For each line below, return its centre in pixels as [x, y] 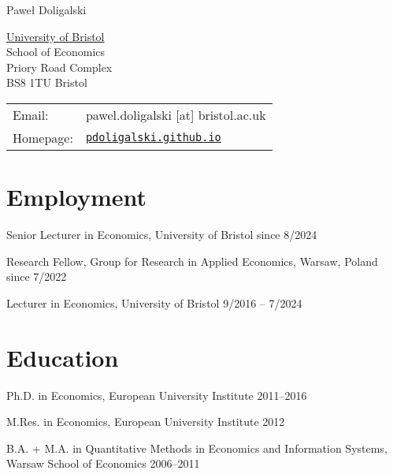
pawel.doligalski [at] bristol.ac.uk [176, 114]
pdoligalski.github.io [153, 138]
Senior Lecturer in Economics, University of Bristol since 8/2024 [162, 235]
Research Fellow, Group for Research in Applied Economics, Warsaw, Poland [192, 261]
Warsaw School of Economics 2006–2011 [103, 463]
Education [63, 357]
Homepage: [43, 137]
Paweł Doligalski [46, 9]
